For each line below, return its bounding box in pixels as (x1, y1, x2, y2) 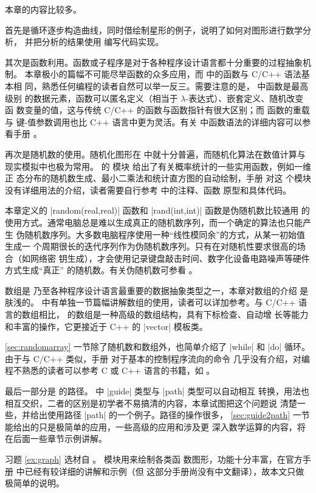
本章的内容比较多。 (5, 3, 81, 15)
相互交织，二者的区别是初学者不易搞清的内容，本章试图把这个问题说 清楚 (5, 396, 297, 409)
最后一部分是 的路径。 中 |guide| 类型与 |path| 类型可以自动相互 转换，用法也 (5, 385, 309, 397)
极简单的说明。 (5, 477, 64, 489)
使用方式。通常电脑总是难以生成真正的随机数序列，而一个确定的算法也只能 (5, 215, 303, 228)
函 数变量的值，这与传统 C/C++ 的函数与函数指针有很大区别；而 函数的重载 (5, 103, 310, 116)
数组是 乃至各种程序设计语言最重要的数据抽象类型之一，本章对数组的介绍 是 (5, 284, 309, 296)
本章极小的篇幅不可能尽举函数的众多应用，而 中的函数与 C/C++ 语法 (24, 68, 301, 80)
